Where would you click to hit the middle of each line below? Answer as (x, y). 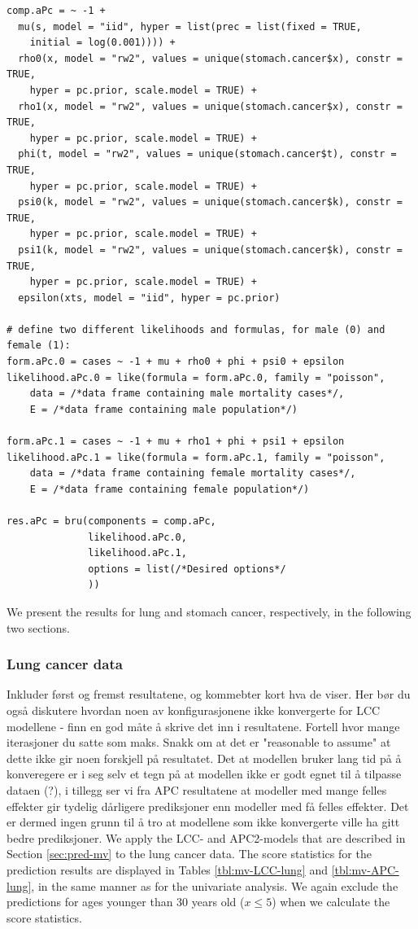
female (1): (39, 346)
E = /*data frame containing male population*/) (163, 409)
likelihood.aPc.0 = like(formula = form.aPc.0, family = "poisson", (196, 377)
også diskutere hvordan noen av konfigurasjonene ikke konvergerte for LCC (194, 710)
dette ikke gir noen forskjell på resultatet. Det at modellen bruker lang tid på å (204, 758)
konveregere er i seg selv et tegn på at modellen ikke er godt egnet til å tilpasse (204, 774)
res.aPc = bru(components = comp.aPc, (111, 521)
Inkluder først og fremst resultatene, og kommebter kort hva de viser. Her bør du (209, 694)
